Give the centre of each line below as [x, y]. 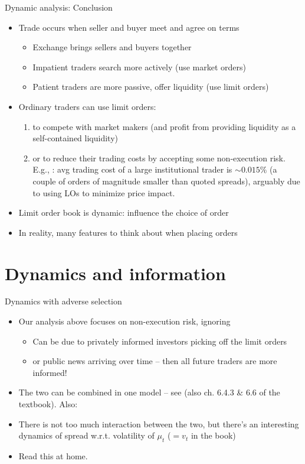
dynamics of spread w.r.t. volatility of [86, 435]
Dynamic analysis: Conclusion [59, 7]
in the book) [213, 435]
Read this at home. [53, 455]
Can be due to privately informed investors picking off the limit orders [160, 341]
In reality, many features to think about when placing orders [128, 232]
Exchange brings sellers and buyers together [112, 47]
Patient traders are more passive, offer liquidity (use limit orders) [151, 87]
